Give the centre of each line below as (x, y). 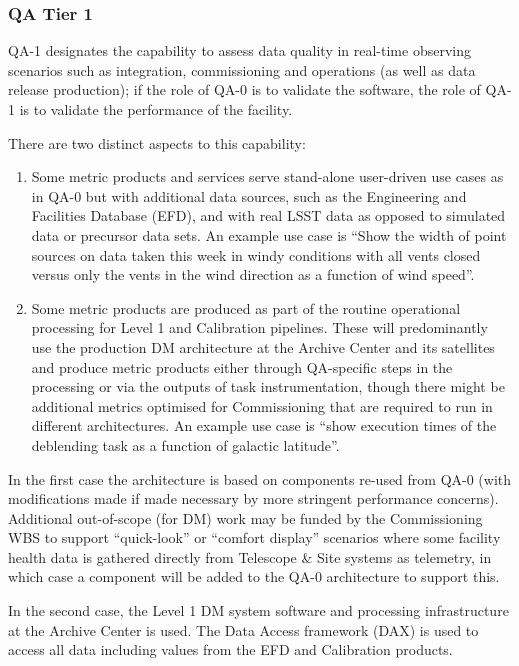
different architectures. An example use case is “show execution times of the (264, 425)
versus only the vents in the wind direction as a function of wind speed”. (253, 274)
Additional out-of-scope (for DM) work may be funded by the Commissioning (245, 517)
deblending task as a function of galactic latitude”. (185, 444)
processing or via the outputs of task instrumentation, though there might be (268, 386)
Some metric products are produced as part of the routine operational (246, 307)
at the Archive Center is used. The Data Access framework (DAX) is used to (243, 629)
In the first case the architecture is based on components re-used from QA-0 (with (260, 478)
